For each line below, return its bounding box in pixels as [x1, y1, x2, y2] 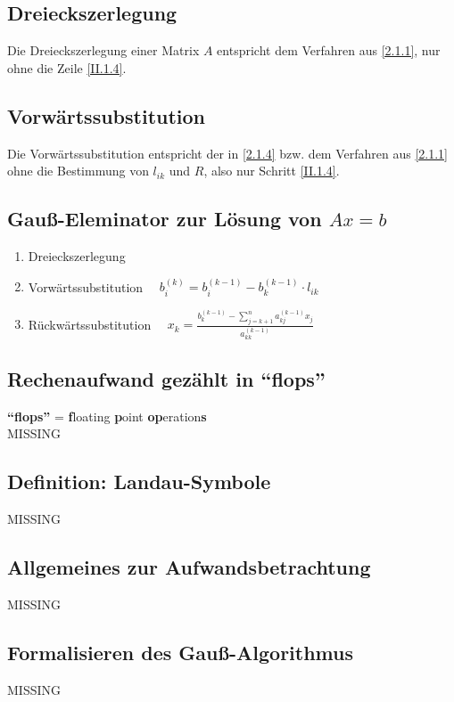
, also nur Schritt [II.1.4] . [203, 161, 340, 180]
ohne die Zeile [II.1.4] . [7, 58, 127, 77]
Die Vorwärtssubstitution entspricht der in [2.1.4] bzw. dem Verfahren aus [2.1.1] [7, 143, 448, 162]
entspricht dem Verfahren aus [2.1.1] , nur [217, 41, 441, 60]
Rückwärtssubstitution [28, 314, 152, 333]
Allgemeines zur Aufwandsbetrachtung [7, 552, 371, 580]
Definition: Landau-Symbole [7, 468, 271, 495]
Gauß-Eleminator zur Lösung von [7, 205, 322, 233]
